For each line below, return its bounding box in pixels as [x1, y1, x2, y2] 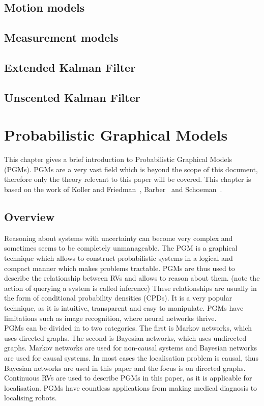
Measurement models [4, 30, 119, 45]
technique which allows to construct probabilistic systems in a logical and [4, 253, 233, 263]
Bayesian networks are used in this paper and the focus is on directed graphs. [4, 362, 246, 373]
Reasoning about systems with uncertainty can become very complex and [4, 232, 233, 243]
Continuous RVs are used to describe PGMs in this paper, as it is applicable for [4, 372, 252, 383]
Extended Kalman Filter [4, 59, 136, 75]
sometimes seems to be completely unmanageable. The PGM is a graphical [4, 242, 238, 253]
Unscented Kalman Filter [4, 89, 140, 105]
